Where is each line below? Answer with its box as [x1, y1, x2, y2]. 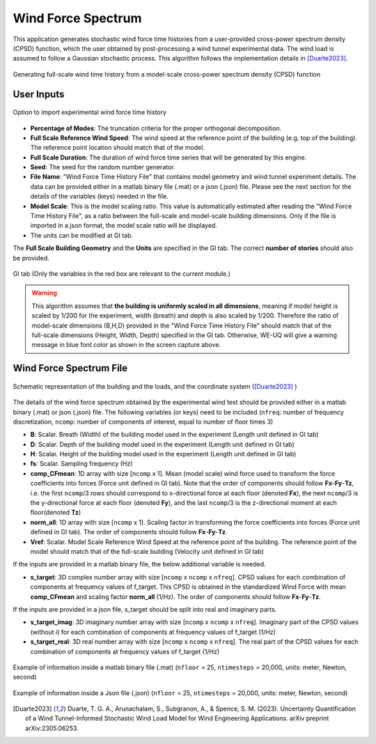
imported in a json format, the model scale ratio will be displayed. [30, 222, 217, 230]
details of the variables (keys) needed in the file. [30, 192, 169, 201]
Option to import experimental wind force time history [13, 108, 167, 116]
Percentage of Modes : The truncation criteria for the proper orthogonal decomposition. [30, 124, 282, 132]
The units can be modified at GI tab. [30, 231, 134, 240]
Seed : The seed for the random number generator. [30, 163, 175, 171]
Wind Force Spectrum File [13, 362, 128, 374]
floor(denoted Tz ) [30, 509, 81, 517]
